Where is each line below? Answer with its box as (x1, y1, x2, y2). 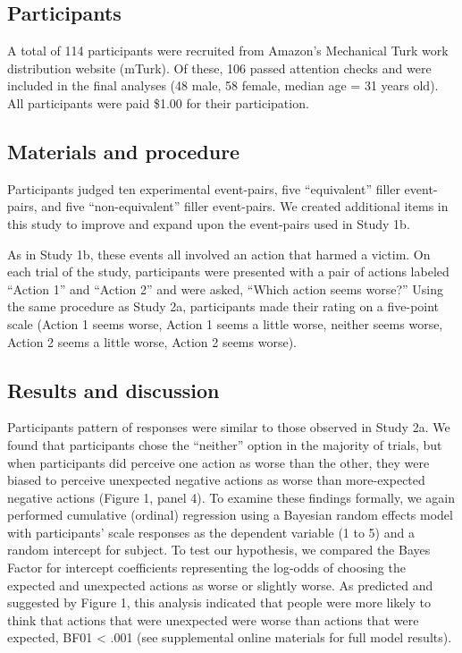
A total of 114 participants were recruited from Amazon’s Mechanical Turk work (7, 41, 449, 60)
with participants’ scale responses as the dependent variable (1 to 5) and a (7, 522, 415, 541)
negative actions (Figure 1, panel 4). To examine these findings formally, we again (7, 488, 456, 506)
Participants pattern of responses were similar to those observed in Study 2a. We (7, 418, 450, 437)
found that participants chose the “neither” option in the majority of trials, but (7, 435, 442, 454)
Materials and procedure (7, 137, 240, 165)
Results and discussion (7, 376, 220, 403)
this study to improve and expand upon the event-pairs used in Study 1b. (7, 214, 410, 233)
